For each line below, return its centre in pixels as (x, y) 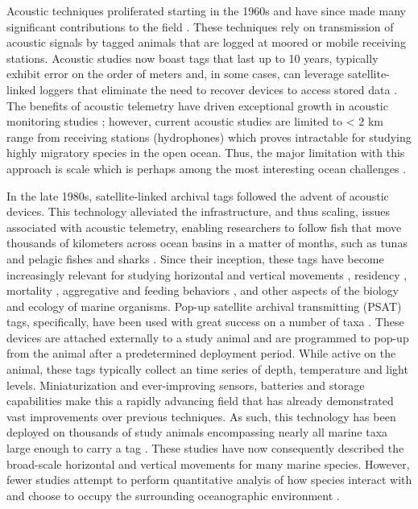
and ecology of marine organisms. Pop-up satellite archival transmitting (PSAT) (204, 306)
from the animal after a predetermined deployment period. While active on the (201, 353)
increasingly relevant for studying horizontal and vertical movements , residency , (207, 274)
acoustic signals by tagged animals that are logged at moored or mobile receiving (206, 42)
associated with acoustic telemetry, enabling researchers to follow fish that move (204, 227)
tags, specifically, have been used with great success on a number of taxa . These (205, 322)
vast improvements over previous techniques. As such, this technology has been (201, 416)
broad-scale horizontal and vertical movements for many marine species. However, (208, 463)
